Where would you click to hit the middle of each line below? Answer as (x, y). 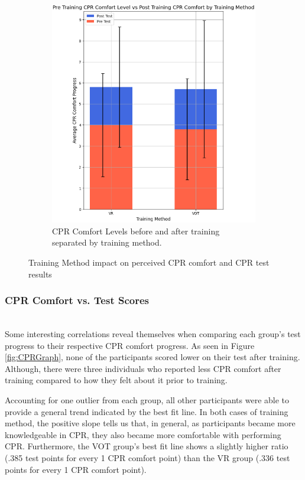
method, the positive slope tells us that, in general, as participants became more (150, 423)
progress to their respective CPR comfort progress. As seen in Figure (130, 345)
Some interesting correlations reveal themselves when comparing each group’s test (153, 334)
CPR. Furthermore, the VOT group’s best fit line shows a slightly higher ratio (147, 446)
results (40, 274)
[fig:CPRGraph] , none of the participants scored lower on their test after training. (152, 357)
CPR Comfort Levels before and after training (136, 231)
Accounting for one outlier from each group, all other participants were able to (147, 399)
